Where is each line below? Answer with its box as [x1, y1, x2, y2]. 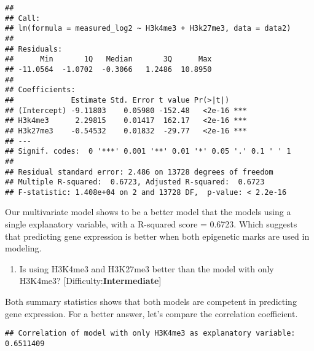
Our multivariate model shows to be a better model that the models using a [5, 205, 291, 218]
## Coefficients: [5, 85, 76, 95]
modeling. [5, 242, 42, 254]
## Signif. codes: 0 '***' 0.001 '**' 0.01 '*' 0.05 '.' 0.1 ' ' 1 [5, 147, 291, 156]
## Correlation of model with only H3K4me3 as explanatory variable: [5, 329, 296, 338]
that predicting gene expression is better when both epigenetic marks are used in [5, 229, 310, 242]
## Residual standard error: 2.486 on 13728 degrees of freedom [5, 167, 273, 176]
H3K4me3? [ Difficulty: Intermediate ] [19, 274, 162, 287]
